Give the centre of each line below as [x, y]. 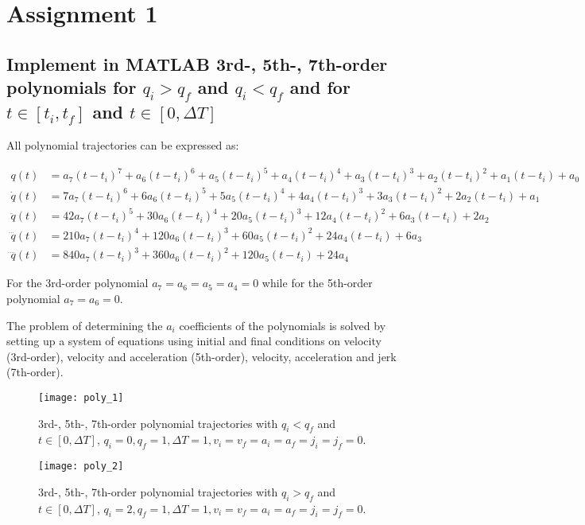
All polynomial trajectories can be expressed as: [123, 145]
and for [320, 87]
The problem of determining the [85, 325]
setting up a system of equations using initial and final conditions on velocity [194, 341]
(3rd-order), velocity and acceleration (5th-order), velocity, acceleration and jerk [201, 356]
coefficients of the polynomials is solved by [283, 325]
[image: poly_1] [81, 397]
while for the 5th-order [317, 283]
